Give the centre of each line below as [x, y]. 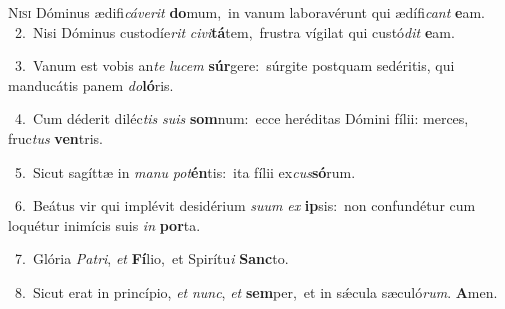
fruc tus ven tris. [55, 137]
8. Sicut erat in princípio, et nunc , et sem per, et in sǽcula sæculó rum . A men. [256, 291]
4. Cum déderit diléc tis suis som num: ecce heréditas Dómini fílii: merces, [241, 118]
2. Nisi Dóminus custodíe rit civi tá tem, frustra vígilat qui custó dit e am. [234, 31]
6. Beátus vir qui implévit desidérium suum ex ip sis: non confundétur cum [245, 205]
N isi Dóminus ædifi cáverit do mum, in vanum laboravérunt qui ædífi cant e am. [246, 12]
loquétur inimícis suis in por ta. [104, 224]
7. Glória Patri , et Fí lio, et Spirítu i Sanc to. [151, 258]
